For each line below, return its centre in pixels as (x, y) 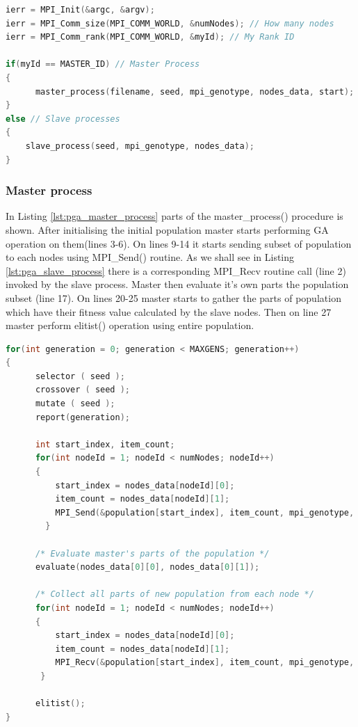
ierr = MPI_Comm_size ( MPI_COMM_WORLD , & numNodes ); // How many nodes (170, 23)
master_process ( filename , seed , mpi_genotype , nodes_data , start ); (195, 91)
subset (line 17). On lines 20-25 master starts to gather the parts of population (173, 297)
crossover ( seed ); (82, 390)
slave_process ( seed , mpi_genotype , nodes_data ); (140, 146)
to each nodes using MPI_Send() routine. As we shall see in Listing (150, 257)
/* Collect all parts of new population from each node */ (174, 594)
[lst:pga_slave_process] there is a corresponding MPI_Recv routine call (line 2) (176, 270)
